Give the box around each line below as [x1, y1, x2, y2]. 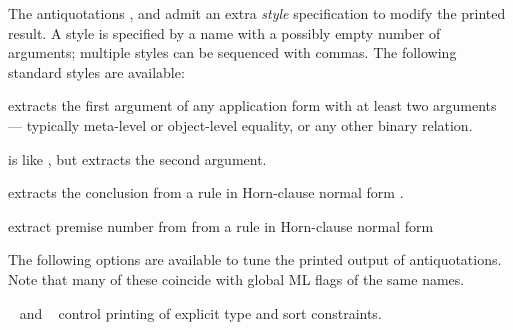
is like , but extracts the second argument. [8, 148, 267, 169]
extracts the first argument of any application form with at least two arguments [8, 95, 497, 116]
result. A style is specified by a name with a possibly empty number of [8, 22, 441, 43]
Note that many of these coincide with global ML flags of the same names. [8, 268, 465, 289]
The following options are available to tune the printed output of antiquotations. [8, 249, 502, 270]
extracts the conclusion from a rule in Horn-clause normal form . [8, 182, 404, 203]
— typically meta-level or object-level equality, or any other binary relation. [8, 114, 473, 135]
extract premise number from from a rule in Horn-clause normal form [8, 215, 434, 236]
